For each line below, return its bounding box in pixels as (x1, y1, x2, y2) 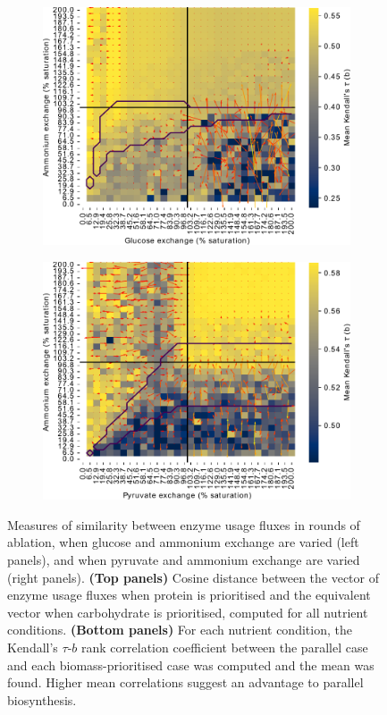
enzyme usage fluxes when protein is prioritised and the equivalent (7, 585, 371, 604)
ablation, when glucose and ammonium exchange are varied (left (7, 533, 359, 551)
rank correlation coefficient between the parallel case (81, 637, 368, 656)
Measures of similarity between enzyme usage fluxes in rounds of (7, 515, 360, 534)
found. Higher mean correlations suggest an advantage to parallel (7, 673, 364, 692)
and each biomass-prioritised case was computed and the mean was (7, 655, 374, 674)
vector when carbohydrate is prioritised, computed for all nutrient (7, 602, 368, 621)
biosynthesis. (7, 690, 77, 709)
